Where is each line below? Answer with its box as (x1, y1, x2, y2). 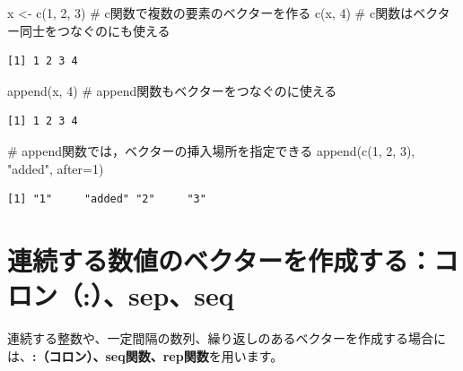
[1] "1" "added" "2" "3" (7, 193, 206, 206)
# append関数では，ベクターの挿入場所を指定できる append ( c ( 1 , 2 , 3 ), (7, 141, 415, 160)
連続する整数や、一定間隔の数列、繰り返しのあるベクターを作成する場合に (7, 329, 447, 348)
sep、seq (127, 277, 234, 314)
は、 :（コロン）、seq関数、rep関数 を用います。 (7, 346, 284, 365)
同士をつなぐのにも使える (19, 21, 170, 39)
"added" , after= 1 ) (7, 159, 104, 177)
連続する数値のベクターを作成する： (7, 241, 433, 278)
